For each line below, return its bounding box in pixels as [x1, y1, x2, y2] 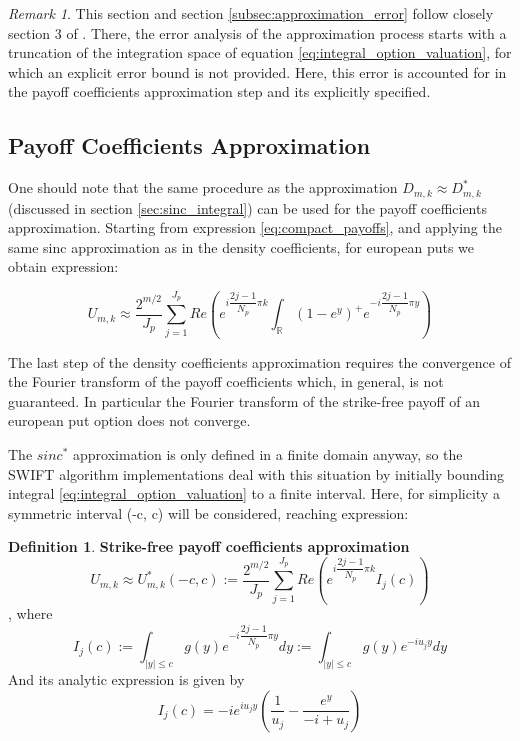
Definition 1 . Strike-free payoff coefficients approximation [8, 536, 410, 557]
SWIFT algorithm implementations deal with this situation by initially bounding [8, 463, 504, 484]
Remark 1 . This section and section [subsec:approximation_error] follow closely [8, 3, 494, 23]
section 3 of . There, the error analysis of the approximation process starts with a [8, 22, 507, 43]
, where [8, 603, 53, 624]
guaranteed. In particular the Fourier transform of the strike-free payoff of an [8, 390, 481, 411]
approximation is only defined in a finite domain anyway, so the [73, 443, 463, 464]
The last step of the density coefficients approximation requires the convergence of [8, 351, 511, 372]
